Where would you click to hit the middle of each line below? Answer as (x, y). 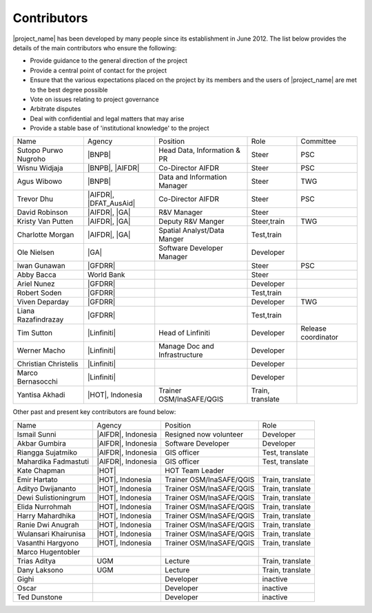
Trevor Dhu (35, 199)
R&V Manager (181, 212)
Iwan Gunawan (41, 266)
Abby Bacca (37, 275)
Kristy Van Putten (45, 222)
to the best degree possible (69, 90)
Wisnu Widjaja (40, 168)
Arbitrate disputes (55, 109)
